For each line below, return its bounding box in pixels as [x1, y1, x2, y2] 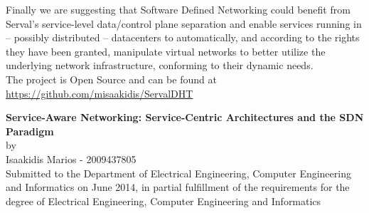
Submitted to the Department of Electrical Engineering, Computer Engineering [6, 165, 351, 180]
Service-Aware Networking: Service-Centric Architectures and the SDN [6, 110, 364, 125]
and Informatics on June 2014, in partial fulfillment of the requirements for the [6, 180, 350, 194]
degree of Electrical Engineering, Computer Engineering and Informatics [6, 193, 321, 208]
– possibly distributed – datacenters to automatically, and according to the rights [6, 30, 360, 45]
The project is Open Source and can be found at [6, 71, 217, 86]
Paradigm [6, 123, 54, 138]
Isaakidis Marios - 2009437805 [6, 151, 137, 166]
